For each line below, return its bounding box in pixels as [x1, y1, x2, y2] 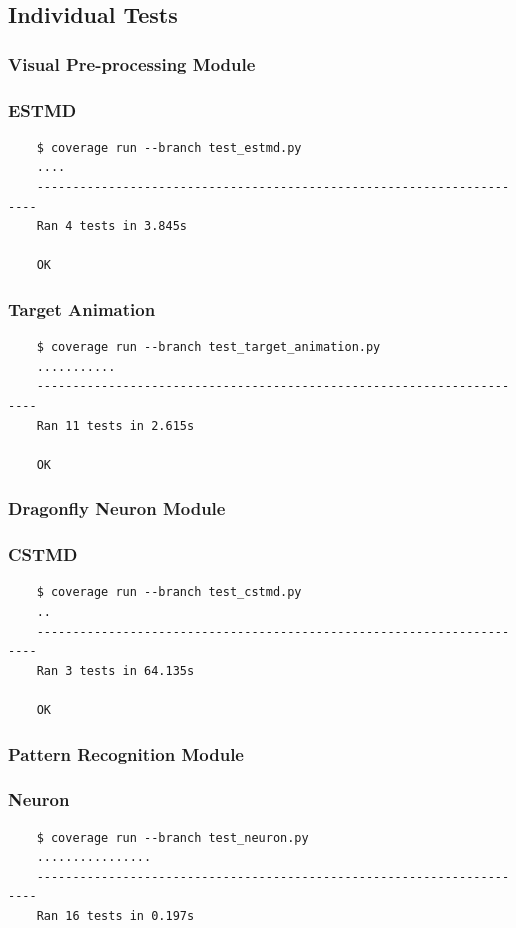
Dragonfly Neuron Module [8, 496, 226, 521]
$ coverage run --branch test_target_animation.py [36, 340, 381, 355]
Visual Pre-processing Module [8, 51, 256, 76]
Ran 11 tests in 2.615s [36, 418, 195, 433]
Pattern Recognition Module [8, 741, 244, 766]
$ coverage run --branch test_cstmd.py [36, 585, 302, 600]
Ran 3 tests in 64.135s [36, 663, 195, 678]
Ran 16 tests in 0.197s [36, 909, 195, 924]
